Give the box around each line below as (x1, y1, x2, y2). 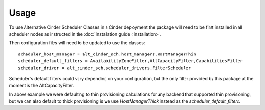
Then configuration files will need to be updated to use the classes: (9, 40, 145, 46)
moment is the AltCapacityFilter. (9, 83, 74, 89)
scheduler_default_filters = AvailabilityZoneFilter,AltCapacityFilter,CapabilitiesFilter (18, 58, 243, 64)
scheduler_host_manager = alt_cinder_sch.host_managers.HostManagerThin (18, 51, 196, 57)
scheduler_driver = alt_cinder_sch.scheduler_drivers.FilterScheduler (18, 65, 191, 71)
